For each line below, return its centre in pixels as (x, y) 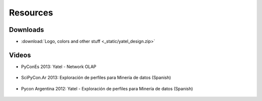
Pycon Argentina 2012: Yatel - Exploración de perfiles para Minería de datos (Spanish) (107, 88)
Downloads (26, 30)
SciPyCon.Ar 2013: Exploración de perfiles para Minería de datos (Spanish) (96, 78)
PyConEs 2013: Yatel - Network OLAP (59, 66)
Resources (31, 13)
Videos (20, 55)
